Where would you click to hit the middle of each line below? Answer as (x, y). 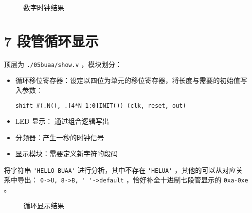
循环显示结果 (44, 205)
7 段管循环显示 (51, 41)
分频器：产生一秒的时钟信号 (60, 137)
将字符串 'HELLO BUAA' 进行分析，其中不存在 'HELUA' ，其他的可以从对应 (120, 170)
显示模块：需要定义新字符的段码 (66, 154)
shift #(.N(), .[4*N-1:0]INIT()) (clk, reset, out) (101, 106)
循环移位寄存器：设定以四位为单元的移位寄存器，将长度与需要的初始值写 (131, 80)
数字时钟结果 (44, 7)
